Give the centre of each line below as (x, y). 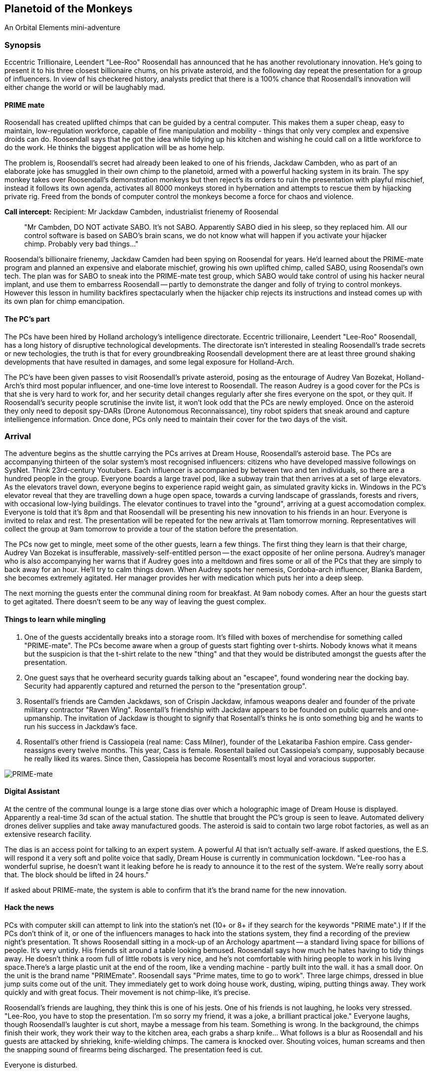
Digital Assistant (32, 791)
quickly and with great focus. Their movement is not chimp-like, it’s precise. (127, 992)
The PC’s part (27, 319)
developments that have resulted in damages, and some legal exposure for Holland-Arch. (149, 362)
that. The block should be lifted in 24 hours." (77, 874)
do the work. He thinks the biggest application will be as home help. (115, 148)
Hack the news (29, 908)
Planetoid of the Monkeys (69, 9)
